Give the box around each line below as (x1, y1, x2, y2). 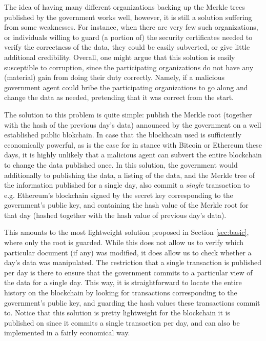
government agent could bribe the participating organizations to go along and (4, 82, 248, 92)
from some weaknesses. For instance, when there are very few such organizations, (4, 22, 258, 32)
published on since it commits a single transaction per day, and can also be (4, 317, 240, 328)
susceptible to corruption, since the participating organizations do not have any (4, 62, 254, 72)
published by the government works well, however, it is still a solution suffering (4, 11, 252, 22)
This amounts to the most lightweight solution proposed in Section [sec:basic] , (4, 227, 249, 237)
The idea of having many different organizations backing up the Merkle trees (4, 2, 245, 12)
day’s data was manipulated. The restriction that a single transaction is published (4, 257, 261, 268)
